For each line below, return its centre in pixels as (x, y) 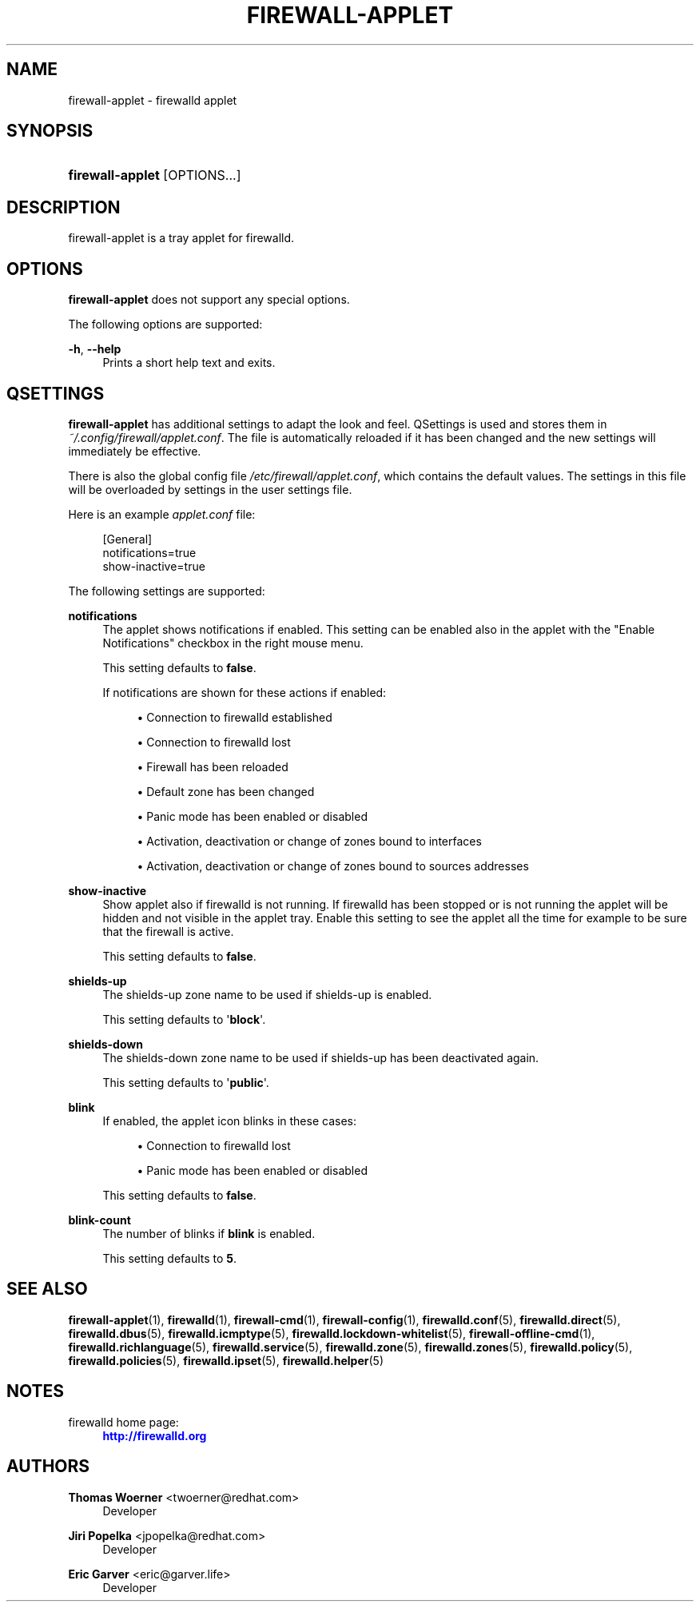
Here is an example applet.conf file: (162, 514)
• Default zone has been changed (226, 791)
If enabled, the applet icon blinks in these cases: (229, 1120)
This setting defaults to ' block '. (184, 1019)
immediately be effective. (135, 451)
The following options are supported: (165, 324)
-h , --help (95, 349)
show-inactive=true (154, 566)
